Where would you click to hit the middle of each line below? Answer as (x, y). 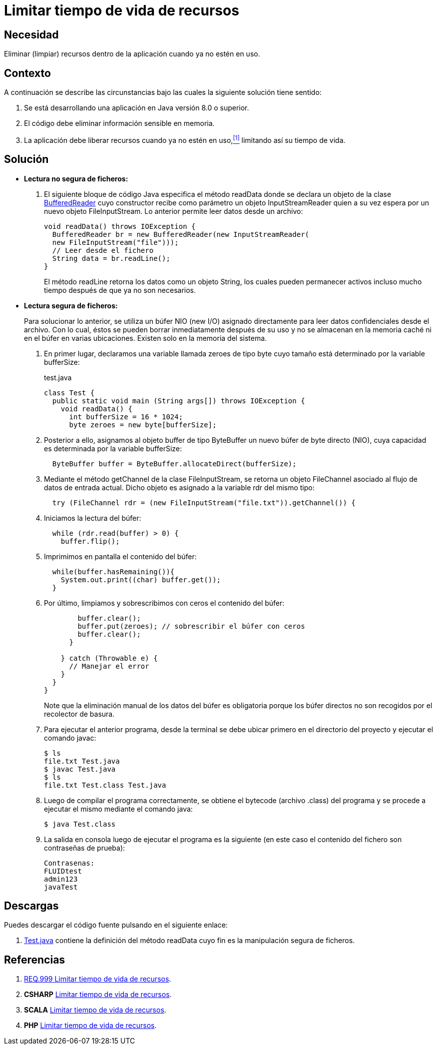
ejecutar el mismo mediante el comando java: (118, 809)
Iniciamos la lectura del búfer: (93, 518)
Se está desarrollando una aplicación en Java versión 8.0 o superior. (137, 108)
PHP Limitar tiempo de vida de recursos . (90, 1026)
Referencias (35, 960)
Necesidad (31, 34)
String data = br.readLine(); (111, 258)
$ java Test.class (80, 824)
